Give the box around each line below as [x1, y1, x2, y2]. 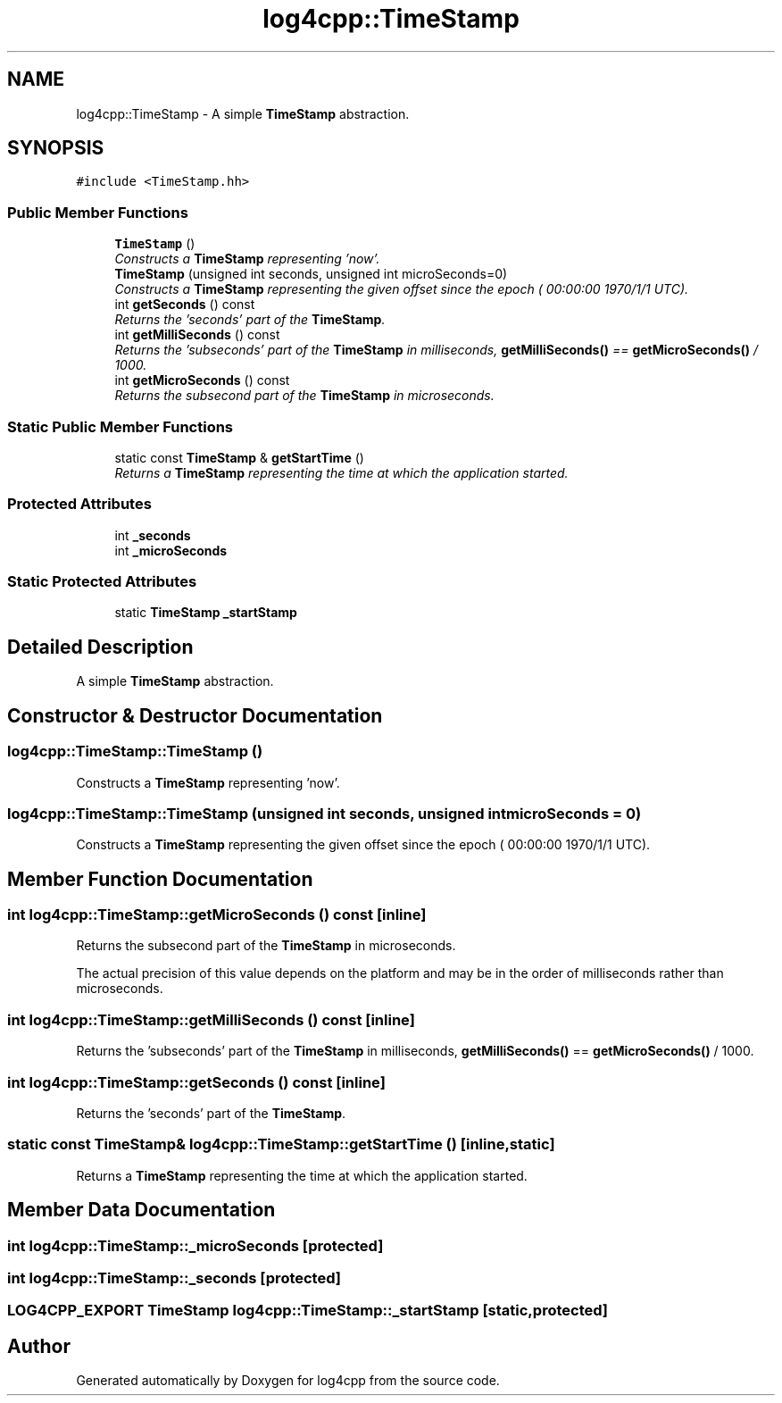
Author [7, 1334, 71, 1357]
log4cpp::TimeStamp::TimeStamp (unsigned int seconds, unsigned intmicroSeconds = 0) [7, 804, 642, 823]
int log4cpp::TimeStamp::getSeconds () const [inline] [7, 1073, 386, 1091]
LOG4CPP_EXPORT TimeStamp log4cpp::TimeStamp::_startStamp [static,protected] [7, 1301, 608, 1320]
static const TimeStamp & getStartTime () [114, 449, 364, 465]
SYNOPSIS [7, 137, 104, 160]
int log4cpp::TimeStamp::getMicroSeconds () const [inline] [7, 906, 427, 924]
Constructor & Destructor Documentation [7, 704, 383, 727]
